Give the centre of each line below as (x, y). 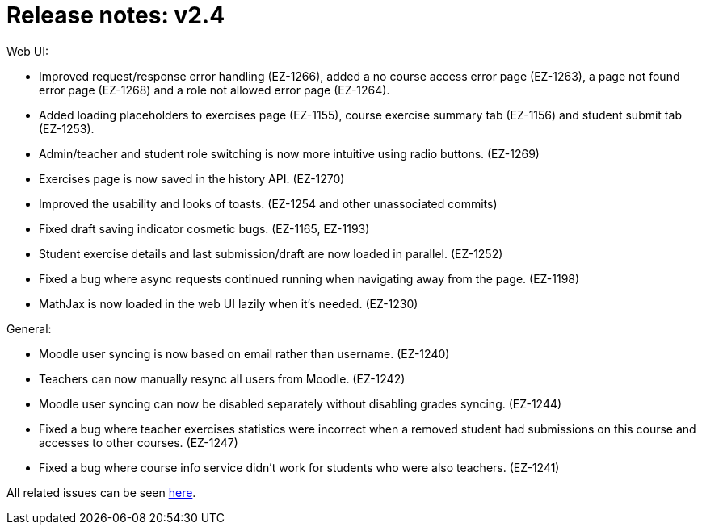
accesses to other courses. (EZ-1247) (139, 442)
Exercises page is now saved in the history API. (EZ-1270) (192, 178)
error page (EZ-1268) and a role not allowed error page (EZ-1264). (214, 90)
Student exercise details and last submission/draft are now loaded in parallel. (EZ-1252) (271, 253)
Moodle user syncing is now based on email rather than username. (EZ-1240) (244, 353)
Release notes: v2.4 (116, 15)
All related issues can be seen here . (101, 492)
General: (29, 328)
